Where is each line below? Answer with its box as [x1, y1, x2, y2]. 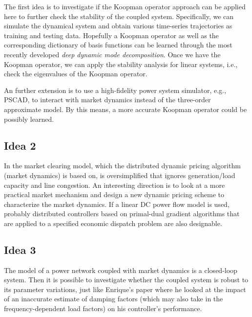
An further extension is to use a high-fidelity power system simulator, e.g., [4, 85, 226, 95]
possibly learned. [4, 113, 54, 124]
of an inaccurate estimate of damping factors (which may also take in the [4, 294, 223, 304]
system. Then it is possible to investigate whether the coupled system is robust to [4, 274, 249, 285]
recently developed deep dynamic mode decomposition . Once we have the [4, 49, 221, 59]
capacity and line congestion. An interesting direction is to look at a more [4, 180, 225, 190]
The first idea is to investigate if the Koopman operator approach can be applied [4, 1, 246, 11]
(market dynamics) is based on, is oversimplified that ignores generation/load [4, 170, 235, 180]
